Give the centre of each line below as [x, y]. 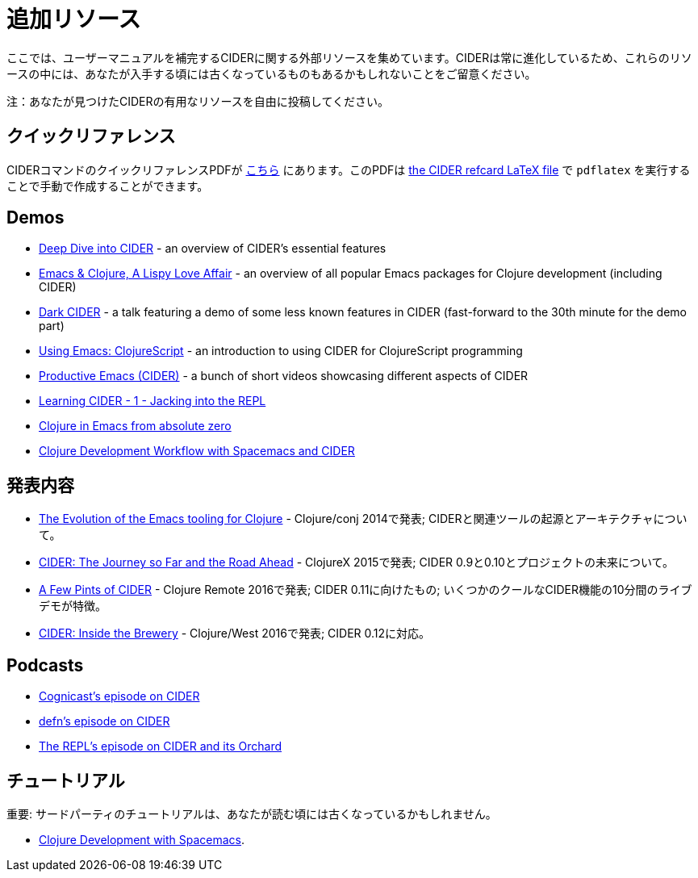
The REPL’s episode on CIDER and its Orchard [160, 746]
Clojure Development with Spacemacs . [142, 839]
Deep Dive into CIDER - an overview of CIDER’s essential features [213, 249]
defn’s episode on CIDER [104, 721]
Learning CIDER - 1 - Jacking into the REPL [153, 401]
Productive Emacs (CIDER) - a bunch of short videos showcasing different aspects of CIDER [284, 376]
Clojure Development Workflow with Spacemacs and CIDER [197, 451]
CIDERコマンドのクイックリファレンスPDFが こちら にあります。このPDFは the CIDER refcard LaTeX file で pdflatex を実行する [349, 169]
